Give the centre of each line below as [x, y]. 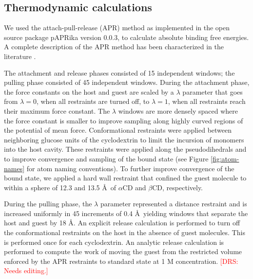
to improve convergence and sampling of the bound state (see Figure [106, 158]
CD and [134, 187]
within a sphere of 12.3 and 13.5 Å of [60, 187]
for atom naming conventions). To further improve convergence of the [130, 168]
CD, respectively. [178, 187]
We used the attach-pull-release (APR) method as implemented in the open [117, 28]
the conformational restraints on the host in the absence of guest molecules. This [125, 232]
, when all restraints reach [207, 101]
